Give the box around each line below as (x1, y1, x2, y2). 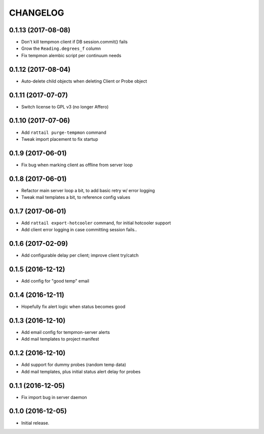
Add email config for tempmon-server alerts (21, 329, 110, 335)
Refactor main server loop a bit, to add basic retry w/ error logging (21, 187, 155, 193)
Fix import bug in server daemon (21, 394, 88, 400)
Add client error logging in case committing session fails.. (21, 227, 137, 233)
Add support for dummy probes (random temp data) (21, 362, 127, 368)
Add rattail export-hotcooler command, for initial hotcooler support (21, 220, 171, 226)
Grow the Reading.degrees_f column (21, 45, 101, 51)
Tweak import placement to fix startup (21, 136, 98, 142)
